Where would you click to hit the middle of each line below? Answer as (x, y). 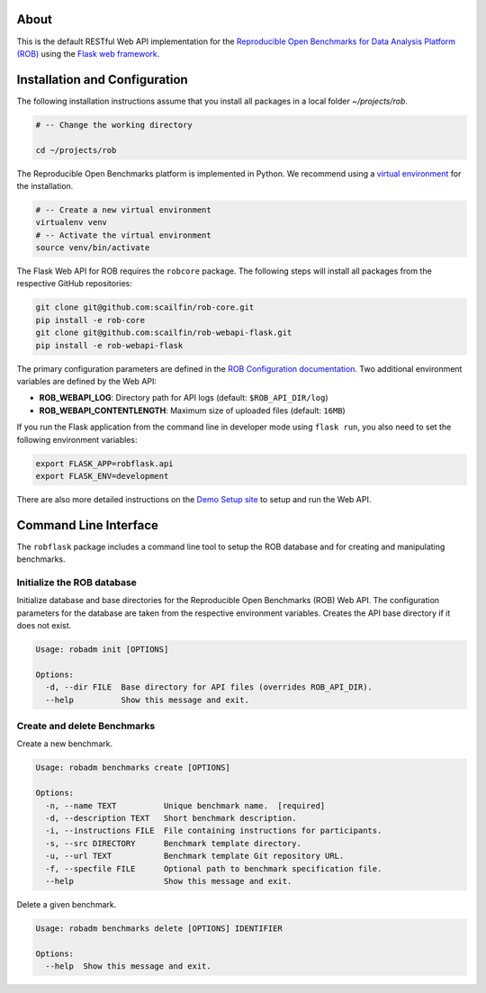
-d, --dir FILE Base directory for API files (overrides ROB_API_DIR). (209, 687)
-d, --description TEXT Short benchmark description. (171, 818)
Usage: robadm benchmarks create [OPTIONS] (133, 768)
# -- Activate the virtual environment (123, 235)
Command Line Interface (88, 525)
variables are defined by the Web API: (87, 382)
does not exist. (44, 626)
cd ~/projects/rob (76, 150)
